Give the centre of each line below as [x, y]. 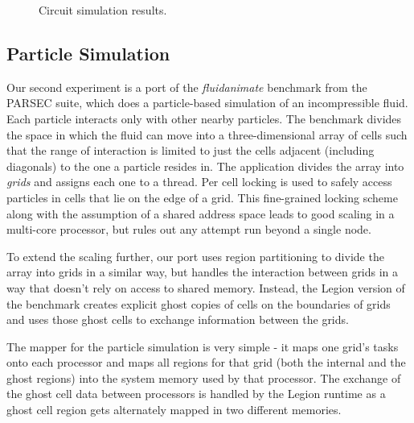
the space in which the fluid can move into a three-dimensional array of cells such [207, 134]
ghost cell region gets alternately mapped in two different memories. [174, 410]
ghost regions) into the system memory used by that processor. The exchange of [204, 377]
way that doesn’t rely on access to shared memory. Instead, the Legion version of [206, 287]
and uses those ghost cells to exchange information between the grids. [178, 319]
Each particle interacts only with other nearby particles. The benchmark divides [204, 118]
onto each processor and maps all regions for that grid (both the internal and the [206, 362]
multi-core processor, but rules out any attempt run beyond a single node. [189, 229]
